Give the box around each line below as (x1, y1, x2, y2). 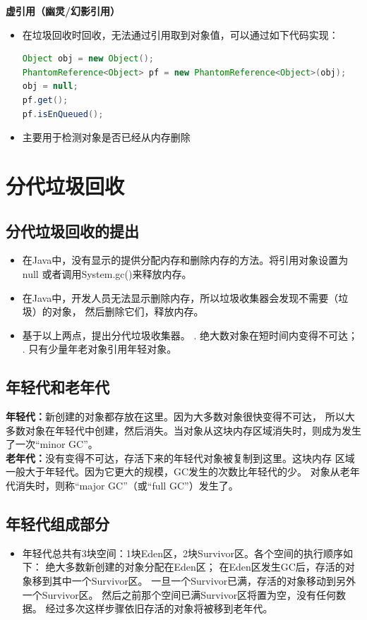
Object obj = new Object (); (22, 54, 154, 64)
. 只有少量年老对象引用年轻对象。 (22, 341, 177, 356)
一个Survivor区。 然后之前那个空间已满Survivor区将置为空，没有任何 (22, 587, 337, 602)
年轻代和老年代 (6, 376, 109, 398)
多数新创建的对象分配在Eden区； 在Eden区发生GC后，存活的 (65, 559, 345, 574)
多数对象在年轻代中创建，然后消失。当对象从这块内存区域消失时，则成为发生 (6, 423, 361, 437)
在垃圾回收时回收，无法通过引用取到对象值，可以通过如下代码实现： (22, 27, 339, 42)
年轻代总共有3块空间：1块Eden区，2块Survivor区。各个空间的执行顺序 (22, 545, 343, 560)
